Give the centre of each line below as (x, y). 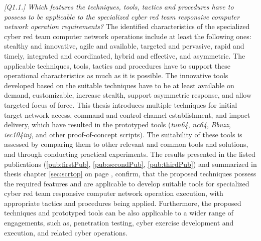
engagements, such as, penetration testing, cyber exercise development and (119, 223)
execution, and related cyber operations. (66, 232)
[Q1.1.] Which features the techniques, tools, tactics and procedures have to (119, 7)
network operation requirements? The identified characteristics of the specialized (127, 26)
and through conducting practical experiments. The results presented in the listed (130, 154)
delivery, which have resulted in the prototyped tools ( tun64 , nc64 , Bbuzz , (117, 125)
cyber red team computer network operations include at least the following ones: (128, 36)
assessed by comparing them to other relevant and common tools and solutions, (126, 144)
